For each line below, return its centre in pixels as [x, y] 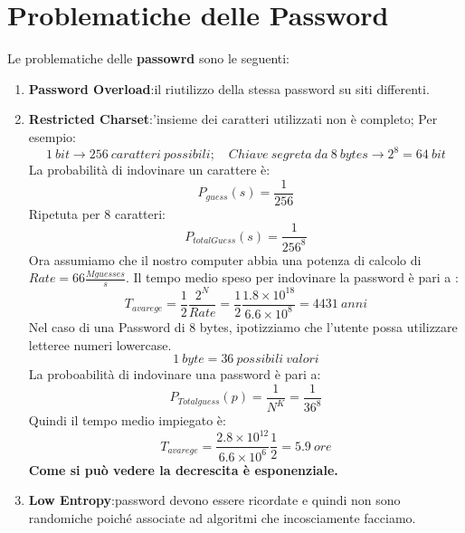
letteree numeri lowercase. [100, 344]
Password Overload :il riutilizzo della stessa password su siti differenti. [229, 88]
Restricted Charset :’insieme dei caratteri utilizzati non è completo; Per [233, 119]
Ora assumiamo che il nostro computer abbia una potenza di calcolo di [225, 259]
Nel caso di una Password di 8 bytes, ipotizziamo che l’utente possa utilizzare [243, 326]
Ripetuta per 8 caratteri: [97, 213]
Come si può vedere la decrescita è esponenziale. [183, 469]
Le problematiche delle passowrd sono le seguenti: [149, 58]
